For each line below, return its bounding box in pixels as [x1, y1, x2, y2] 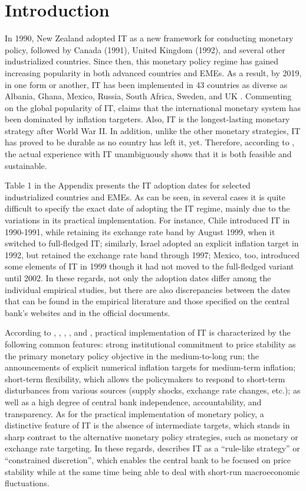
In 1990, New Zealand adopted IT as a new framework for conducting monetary [5, 32, 294, 44]
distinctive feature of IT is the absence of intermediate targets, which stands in [5, 419, 290, 431]
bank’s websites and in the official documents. [5, 306, 170, 318]
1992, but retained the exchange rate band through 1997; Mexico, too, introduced [5, 248, 300, 261]
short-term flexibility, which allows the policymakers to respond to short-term [5, 372, 285, 385]
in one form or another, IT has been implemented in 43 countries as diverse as [5, 78, 288, 90]
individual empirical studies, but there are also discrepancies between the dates [5, 283, 291, 295]
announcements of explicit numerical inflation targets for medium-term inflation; [5, 361, 296, 373]
